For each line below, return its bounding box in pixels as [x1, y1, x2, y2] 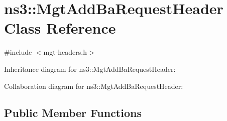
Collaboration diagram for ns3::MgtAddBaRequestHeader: [4, 80, 183, 91]
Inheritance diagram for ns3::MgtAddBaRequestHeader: [4, 63, 176, 74]
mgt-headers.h [43, 47, 87, 57]
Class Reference [4, 18, 116, 38]
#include [4, 47, 32, 57]
